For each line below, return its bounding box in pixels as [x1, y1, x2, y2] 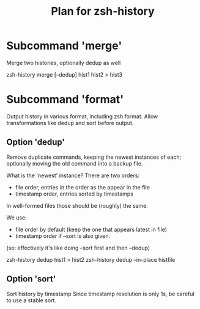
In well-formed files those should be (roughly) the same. [6, 202, 148, 209]
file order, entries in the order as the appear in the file [15, 183, 150, 191]
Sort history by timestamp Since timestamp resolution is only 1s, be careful [6, 290, 194, 297]
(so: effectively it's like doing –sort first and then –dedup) [6, 244, 150, 251]
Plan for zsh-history [51, 4, 155, 18]
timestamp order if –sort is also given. [15, 232, 111, 240]
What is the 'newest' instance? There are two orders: [6, 172, 139, 179]
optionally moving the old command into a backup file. [6, 159, 143, 167]
